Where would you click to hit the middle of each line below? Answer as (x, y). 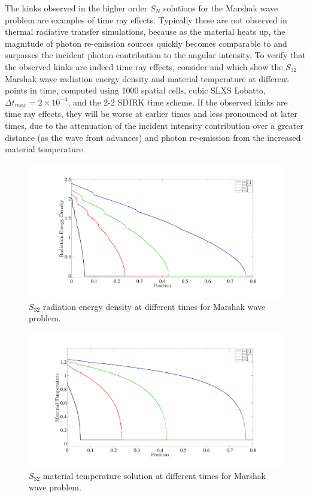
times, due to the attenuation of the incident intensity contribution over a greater (154, 125)
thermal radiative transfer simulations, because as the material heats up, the (145, 31)
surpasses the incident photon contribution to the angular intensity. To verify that (155, 55)
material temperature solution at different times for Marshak (154, 475)
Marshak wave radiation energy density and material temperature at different (147, 78)
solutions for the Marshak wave (221, 8)
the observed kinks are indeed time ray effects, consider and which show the (144, 66)
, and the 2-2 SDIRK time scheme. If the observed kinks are (178, 102)
